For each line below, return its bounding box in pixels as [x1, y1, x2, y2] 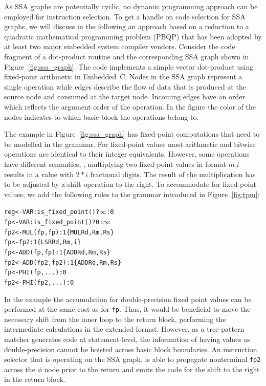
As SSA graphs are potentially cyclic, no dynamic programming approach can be [4, 1, 258, 11]
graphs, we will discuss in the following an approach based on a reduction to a [4, 21, 249, 32]
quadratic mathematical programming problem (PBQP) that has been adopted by [4, 31, 262, 41]
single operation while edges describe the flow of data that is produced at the [4, 81, 246, 92]
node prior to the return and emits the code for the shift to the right [44, 363, 260, 374]
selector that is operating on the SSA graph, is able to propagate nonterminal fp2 [4, 354, 261, 364]
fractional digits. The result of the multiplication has [90, 168, 256, 179]
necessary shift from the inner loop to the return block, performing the [4, 313, 226, 324]
